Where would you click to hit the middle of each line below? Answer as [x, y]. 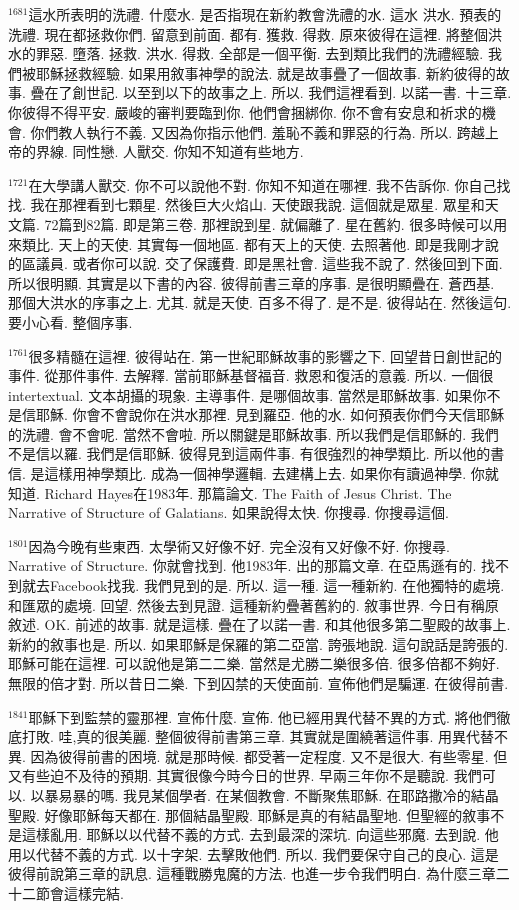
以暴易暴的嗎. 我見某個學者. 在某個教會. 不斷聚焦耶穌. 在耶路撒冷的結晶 [264, 794]
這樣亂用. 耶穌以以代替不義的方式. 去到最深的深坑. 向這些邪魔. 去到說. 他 [260, 834]
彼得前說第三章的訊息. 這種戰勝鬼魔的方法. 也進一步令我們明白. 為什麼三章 [252, 873]
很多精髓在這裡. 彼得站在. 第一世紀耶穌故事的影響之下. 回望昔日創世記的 [265, 355]
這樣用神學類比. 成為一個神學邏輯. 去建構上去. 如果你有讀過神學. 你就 [271, 473]
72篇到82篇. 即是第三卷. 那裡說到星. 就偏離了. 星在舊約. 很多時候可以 [269, 223]
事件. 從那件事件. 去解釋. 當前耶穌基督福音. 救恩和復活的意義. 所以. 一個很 [251, 375]
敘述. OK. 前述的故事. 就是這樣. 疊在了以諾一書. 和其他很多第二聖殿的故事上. [259, 624]
